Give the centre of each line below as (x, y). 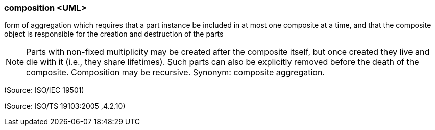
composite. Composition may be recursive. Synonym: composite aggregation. (175, 72)
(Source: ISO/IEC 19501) (44, 90)
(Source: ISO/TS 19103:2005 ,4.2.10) (65, 106)
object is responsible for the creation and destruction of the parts (114, 34)
